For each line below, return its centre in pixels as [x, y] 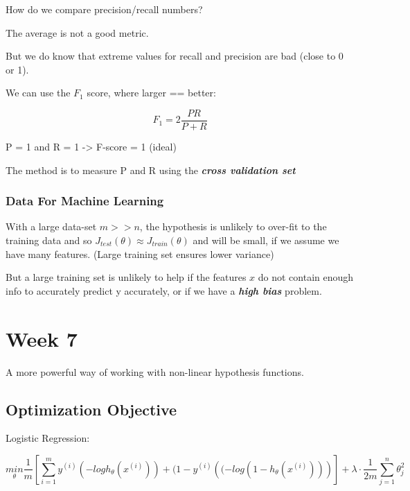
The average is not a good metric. [77, 32]
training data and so [49, 240]
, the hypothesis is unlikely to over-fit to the [233, 226]
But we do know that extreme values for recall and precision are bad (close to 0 [175, 56]
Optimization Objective [91, 409]
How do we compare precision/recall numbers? [104, 9]
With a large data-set [51, 226]
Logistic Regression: [48, 438]
